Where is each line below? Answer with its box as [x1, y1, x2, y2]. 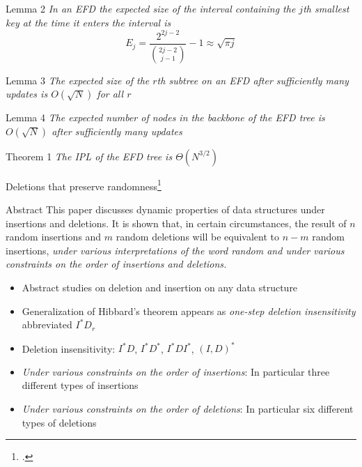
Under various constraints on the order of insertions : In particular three [22, 364, 330, 378]
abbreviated [22, 317, 72, 332]
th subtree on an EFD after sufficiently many [157, 72, 349, 87]
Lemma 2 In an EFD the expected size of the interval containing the [6, 1, 296, 15]
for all [97, 86, 124, 101]
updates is [6, 86, 48, 101]
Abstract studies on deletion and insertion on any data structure [22, 280, 298, 294]
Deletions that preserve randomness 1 [6, 176, 162, 193]
